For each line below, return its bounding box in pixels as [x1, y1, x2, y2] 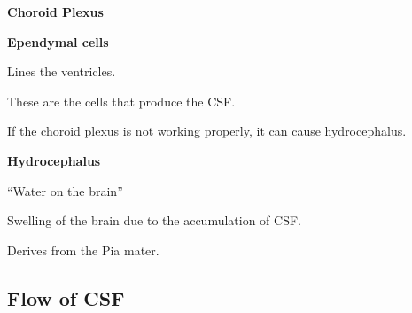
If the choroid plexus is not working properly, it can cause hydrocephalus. [7, 121, 407, 140]
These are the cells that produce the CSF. [7, 91, 236, 110]
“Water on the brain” [7, 181, 123, 200]
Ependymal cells [7, 32, 109, 51]
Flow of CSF [7, 284, 125, 311]
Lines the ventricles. [7, 62, 116, 81]
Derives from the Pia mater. [7, 240, 159, 259]
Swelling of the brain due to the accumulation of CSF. [7, 211, 301, 230]
